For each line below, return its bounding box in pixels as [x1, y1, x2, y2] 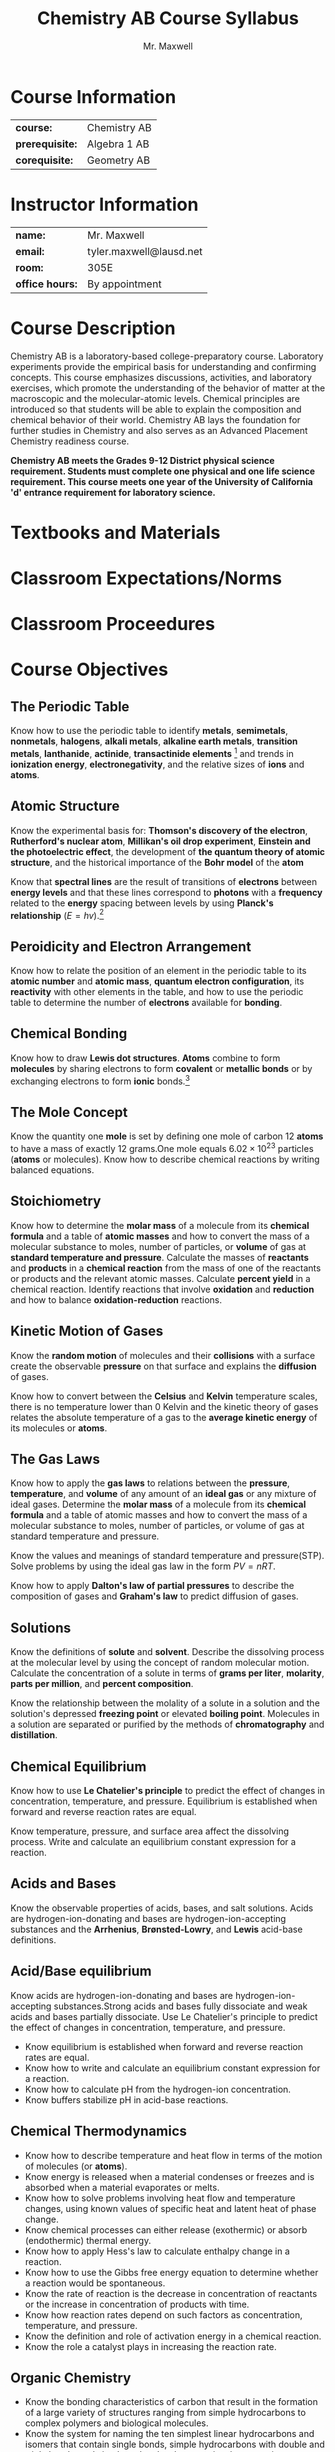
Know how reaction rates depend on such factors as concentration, [24, 2308, 303, 2321]
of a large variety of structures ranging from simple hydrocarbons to [24, 2407, 307, 2419]
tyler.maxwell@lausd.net [87, 244, 203, 258]
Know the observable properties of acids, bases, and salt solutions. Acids [10, 1902, 314, 1914]
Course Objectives [10, 658, 169, 681]
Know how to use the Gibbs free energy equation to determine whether [24, 2266, 319, 2278]
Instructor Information [10, 193, 199, 216]
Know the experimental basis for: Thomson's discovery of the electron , [10, 824, 308, 836]
